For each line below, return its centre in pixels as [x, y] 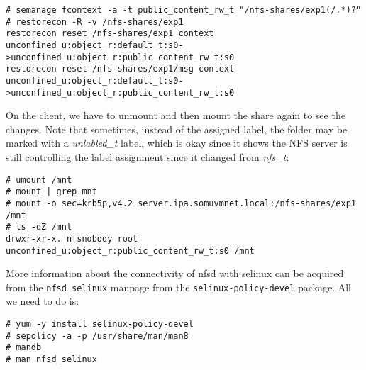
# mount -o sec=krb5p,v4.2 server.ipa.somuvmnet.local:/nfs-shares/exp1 [181, 203]
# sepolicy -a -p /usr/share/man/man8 [97, 336]
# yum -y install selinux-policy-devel [100, 324]
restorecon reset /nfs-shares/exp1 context [110, 34]
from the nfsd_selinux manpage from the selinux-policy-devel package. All [179, 287]
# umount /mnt [39, 180]
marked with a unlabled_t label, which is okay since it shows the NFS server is [177, 143]
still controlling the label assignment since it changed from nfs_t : [148, 157]
